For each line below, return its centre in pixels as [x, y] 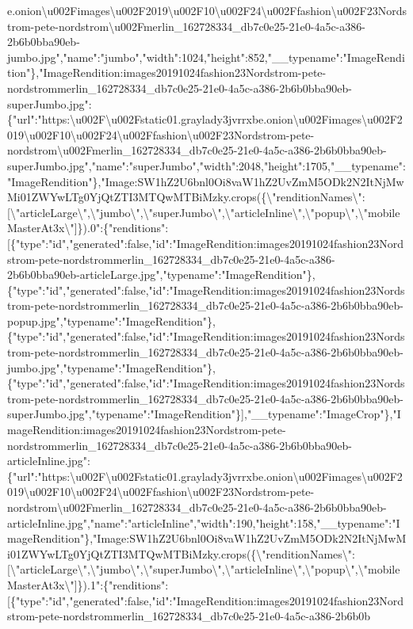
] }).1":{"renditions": [121, 584]
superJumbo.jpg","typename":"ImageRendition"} [124, 414]
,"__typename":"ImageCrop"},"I [322, 414]
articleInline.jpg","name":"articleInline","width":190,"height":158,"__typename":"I [204, 522]
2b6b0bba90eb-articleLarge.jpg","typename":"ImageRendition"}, [161, 274]
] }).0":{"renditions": [121, 228]
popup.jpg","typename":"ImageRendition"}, [111, 320]
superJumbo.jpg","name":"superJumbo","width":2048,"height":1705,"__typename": [206, 165]
